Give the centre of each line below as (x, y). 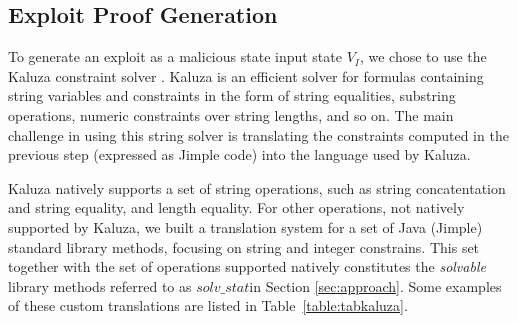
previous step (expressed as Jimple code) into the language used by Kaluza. (239, 154)
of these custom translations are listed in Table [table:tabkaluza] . (208, 305)
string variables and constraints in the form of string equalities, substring (232, 95)
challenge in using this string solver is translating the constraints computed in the (258, 134)
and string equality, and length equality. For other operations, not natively (236, 207)
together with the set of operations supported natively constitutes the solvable (247, 266)
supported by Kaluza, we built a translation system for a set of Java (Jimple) (245, 226)
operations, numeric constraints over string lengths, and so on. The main (231, 114)
